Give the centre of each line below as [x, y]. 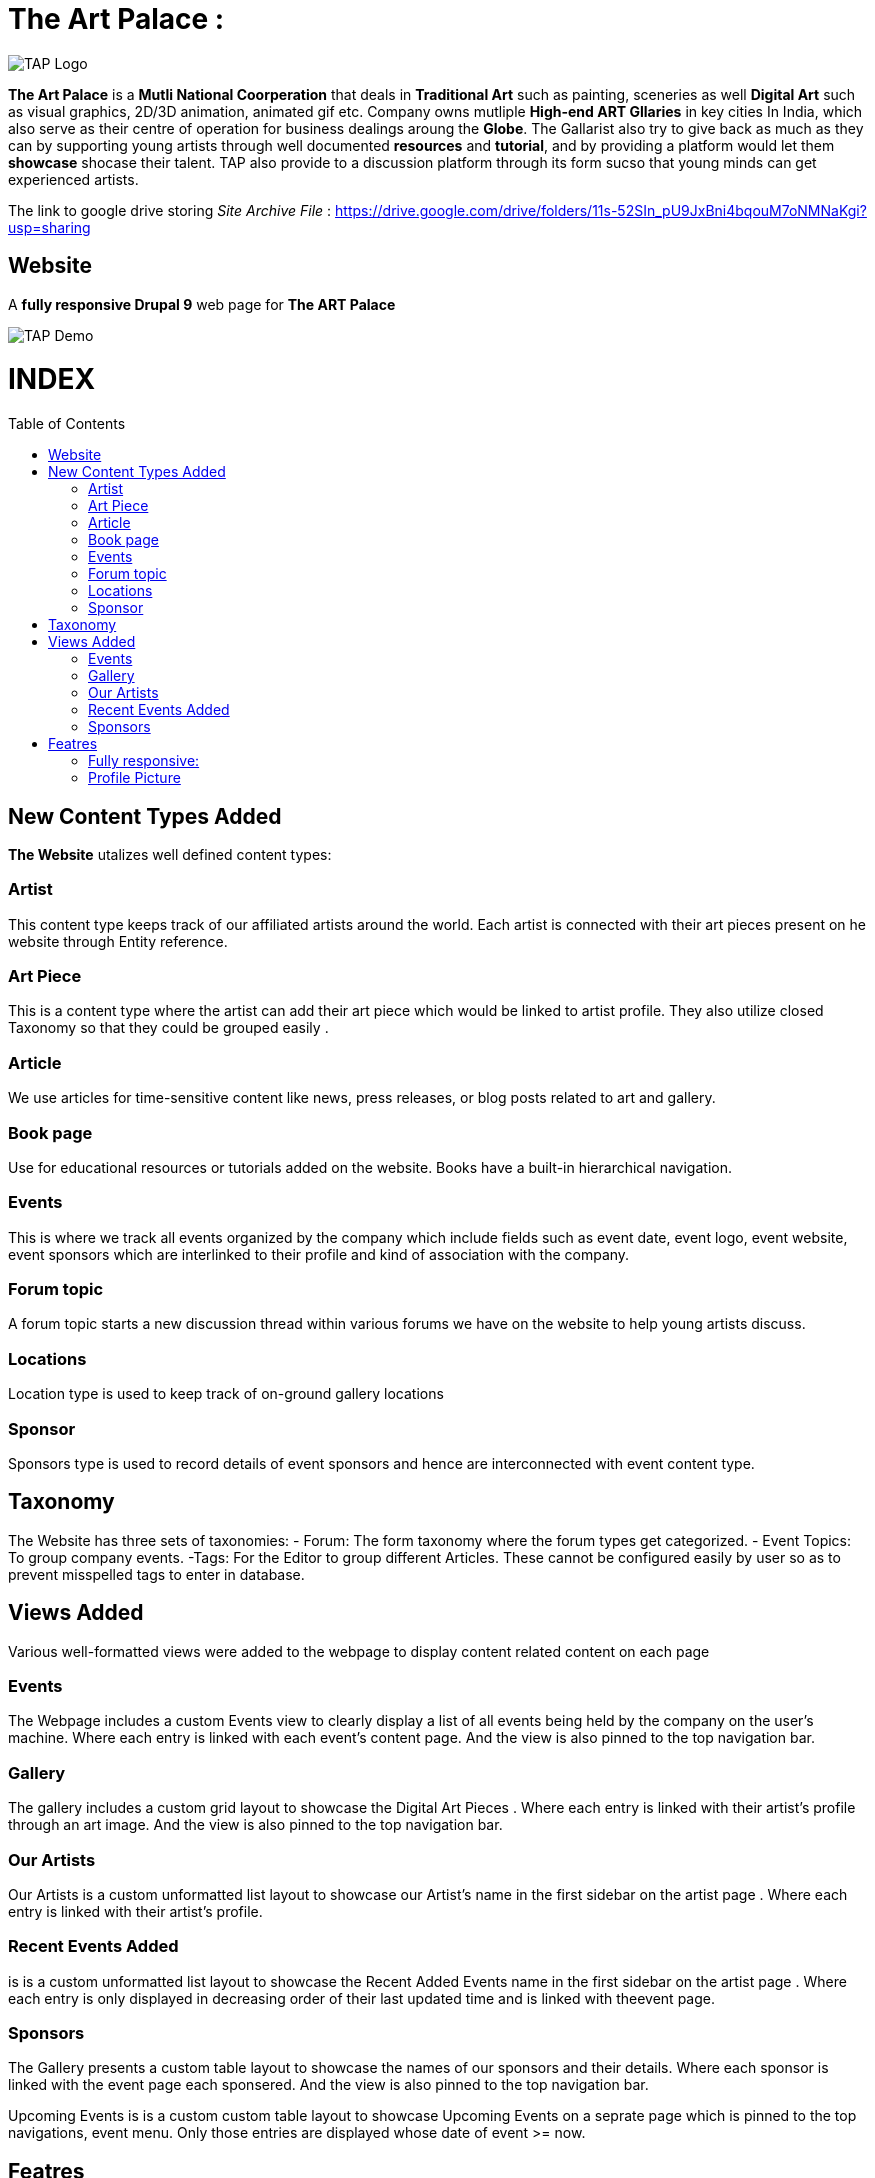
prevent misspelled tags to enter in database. [156, 1574]
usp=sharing [49, 227]
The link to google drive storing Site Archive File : [170, 210]
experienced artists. [73, 179]
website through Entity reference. [118, 941]
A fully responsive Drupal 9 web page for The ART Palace [202, 304]
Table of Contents [67, 424]
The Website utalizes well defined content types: [170, 854]
